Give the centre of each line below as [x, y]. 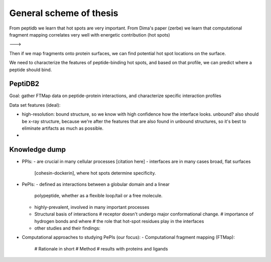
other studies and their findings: [67, 228]
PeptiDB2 [24, 84]
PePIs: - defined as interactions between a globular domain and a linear [96, 184]
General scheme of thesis [64, 13]
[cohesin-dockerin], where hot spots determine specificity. [95, 173]
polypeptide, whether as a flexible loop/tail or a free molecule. [98, 196]
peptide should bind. [31, 70]
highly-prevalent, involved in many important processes [92, 207]
